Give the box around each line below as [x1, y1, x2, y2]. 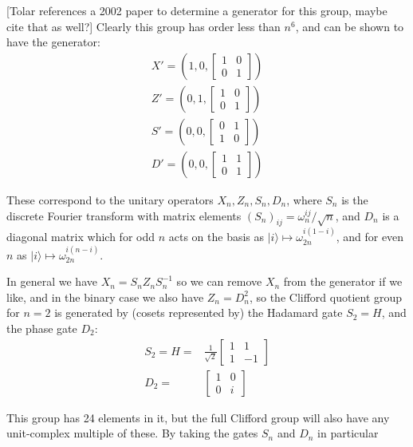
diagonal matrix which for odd [6, 228, 155, 245]
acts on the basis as [168, 228, 265, 245]
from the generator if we [283, 273, 403, 290]
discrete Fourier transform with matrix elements [6, 207, 242, 223]
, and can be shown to [295, 18, 404, 34]
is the [341, 191, 368, 208]
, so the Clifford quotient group [249, 288, 403, 305]
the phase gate [6, 319, 77, 336]
